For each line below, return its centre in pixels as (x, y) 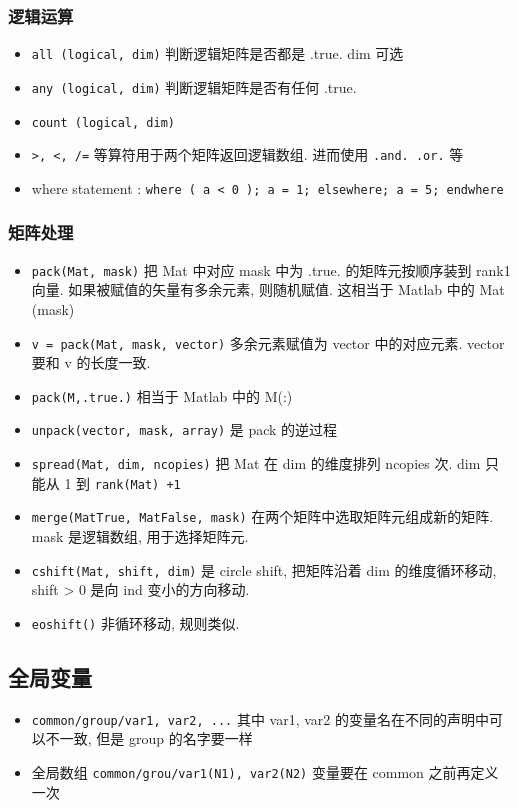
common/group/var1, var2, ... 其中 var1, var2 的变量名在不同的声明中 (260, 718)
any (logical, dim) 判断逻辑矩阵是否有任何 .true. (194, 86)
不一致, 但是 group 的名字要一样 (149, 738)
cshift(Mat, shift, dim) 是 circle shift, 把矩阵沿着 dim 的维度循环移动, (264, 569)
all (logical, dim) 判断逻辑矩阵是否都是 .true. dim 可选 (217, 53)
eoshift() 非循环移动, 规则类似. (135, 622)
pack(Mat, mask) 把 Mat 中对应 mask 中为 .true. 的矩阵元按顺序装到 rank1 (271, 269)
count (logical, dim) (103, 122)
